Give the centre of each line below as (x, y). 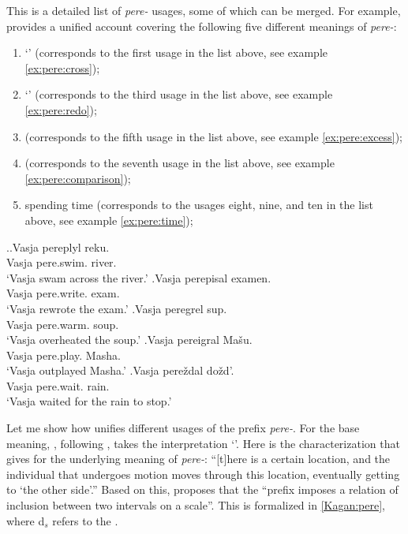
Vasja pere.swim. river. (62, 262)
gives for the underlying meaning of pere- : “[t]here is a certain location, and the (198, 459)
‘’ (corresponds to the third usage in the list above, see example (179, 94)
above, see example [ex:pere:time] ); (109, 220)
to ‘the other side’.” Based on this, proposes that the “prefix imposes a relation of (202, 489)
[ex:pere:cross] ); (62, 67)
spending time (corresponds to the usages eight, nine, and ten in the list (199, 205)
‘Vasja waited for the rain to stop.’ (89, 401)
